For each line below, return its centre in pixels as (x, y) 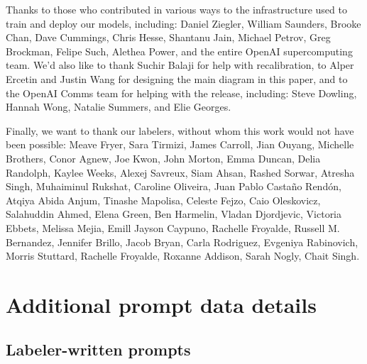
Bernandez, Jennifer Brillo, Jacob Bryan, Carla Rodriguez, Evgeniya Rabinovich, (182, 242)
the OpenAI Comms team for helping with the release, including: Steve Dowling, (181, 93)
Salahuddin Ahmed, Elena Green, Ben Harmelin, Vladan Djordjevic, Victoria (174, 214)
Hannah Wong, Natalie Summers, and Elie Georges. (119, 107)
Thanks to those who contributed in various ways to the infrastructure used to (176, 9)
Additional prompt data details (161, 304)
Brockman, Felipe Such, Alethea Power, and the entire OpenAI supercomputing (179, 51)
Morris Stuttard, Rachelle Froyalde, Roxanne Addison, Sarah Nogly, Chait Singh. (183, 256)
